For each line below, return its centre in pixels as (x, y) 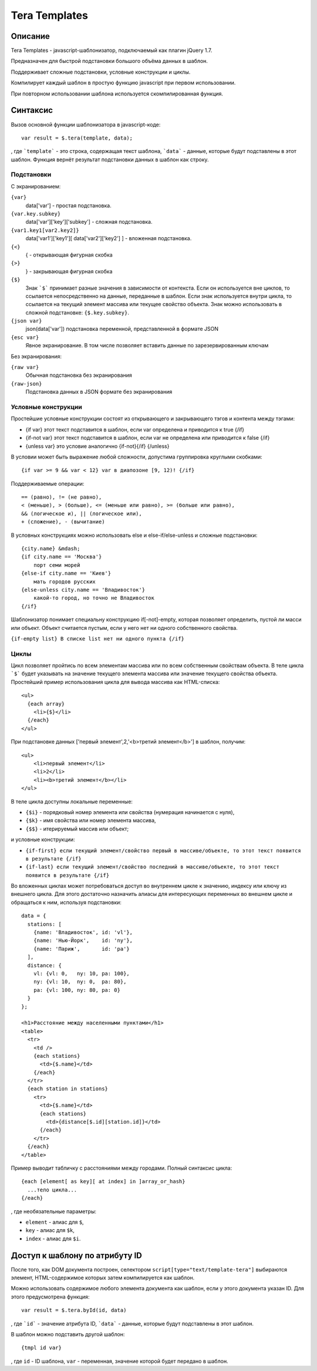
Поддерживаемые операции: (48, 483)
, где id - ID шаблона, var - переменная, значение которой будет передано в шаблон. (119, 1361)
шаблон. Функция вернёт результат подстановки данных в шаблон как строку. (110, 160)
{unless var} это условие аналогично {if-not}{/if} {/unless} (97, 446)
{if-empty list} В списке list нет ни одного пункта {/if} (98, 638)
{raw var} (25, 367)
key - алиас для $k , (50, 1230)
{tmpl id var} (41, 1348)
